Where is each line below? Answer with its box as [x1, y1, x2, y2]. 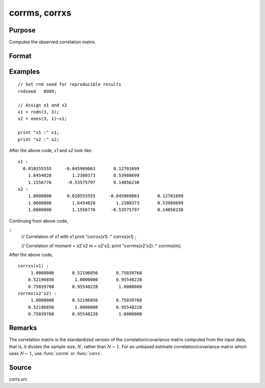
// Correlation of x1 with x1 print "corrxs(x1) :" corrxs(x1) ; [21, 233, 136, 240]
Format [9, 52, 32, 60]
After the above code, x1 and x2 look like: [9, 148, 93, 153]
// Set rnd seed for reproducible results [18, 81, 122, 87]
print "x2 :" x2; [18, 136, 59, 142]
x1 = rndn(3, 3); [18, 109, 59, 115]
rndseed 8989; [18, 88, 57, 94]
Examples [9, 67, 40, 76]
